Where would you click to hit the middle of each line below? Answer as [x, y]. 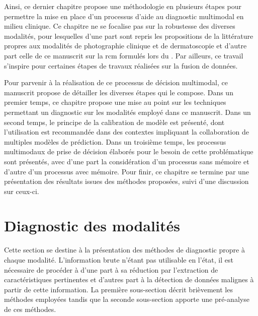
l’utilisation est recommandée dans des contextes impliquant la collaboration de [126, 132]
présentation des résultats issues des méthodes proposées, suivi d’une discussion [126, 181]
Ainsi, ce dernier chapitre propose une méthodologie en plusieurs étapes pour [123, 6]
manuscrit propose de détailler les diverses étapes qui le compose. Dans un [119, 92]
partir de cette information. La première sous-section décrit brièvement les [118, 289]
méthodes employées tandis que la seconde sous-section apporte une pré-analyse [127, 299]
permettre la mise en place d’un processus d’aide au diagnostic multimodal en [124, 16]
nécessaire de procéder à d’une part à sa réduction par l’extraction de [111, 269]
